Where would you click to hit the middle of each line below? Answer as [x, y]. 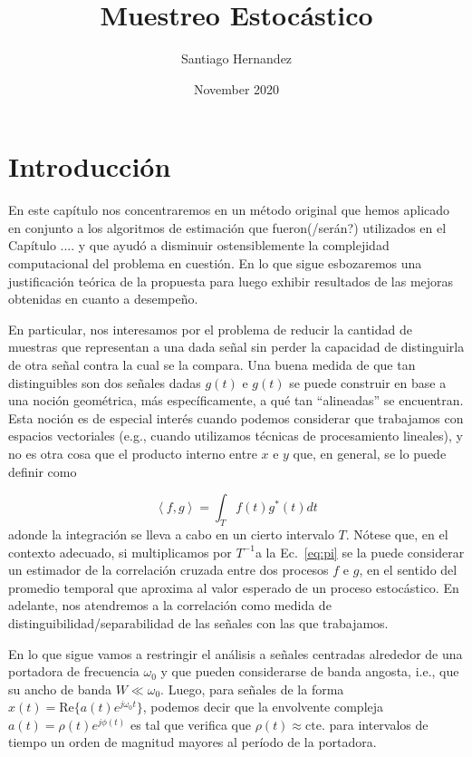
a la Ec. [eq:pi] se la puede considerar [360, 552]
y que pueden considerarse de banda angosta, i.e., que [310, 671]
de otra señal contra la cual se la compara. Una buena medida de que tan [212, 364]
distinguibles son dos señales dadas [105, 382]
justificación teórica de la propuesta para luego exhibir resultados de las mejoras [231, 281]
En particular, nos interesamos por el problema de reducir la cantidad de [210, 329]
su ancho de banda [60, 689]
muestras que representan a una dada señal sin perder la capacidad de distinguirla [236, 347]
